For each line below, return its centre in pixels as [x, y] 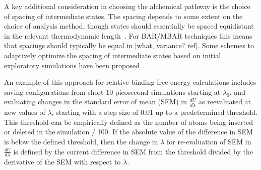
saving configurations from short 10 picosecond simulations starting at [112, 92]
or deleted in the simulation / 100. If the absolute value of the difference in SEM [128, 132]
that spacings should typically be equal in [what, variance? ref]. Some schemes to [129, 45]
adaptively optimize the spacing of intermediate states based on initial [113, 55]
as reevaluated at [225, 102]
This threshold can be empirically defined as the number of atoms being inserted [129, 122]
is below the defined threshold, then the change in [81, 141]
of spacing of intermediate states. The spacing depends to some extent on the [123, 16]
